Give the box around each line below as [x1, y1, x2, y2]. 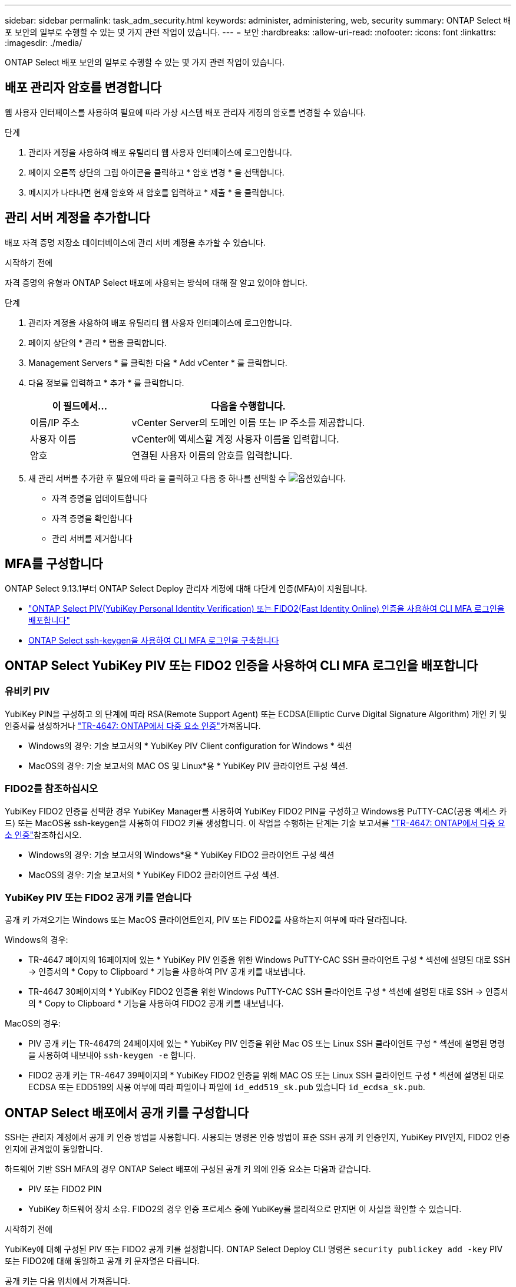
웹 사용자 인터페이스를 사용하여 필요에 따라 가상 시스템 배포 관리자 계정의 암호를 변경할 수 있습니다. [5, 107, 366, 117]
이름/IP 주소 [30, 416, 80, 428]
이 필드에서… [52, 400, 107, 412]
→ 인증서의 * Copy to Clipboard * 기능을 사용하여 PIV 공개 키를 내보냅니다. [28, 966, 306, 977]
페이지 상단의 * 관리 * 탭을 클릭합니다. [28, 337, 167, 348]
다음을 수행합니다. [211, 400, 286, 412]
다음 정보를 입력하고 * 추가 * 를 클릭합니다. [28, 377, 184, 388]
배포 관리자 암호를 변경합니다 [5, 80, 162, 95]
